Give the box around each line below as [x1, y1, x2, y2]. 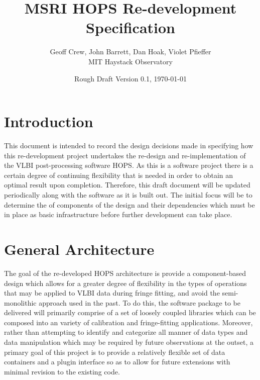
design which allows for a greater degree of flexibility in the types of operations [4, 277, 247, 288]
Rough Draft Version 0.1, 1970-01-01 [74, 73, 187, 83]
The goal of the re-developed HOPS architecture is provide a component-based [4, 267, 246, 278]
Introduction [4, 111, 93, 132]
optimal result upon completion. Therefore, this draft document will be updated [4, 179, 250, 190]
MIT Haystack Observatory [88, 56, 173, 66]
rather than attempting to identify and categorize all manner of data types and [4, 327, 248, 337]
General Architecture [4, 238, 155, 259]
